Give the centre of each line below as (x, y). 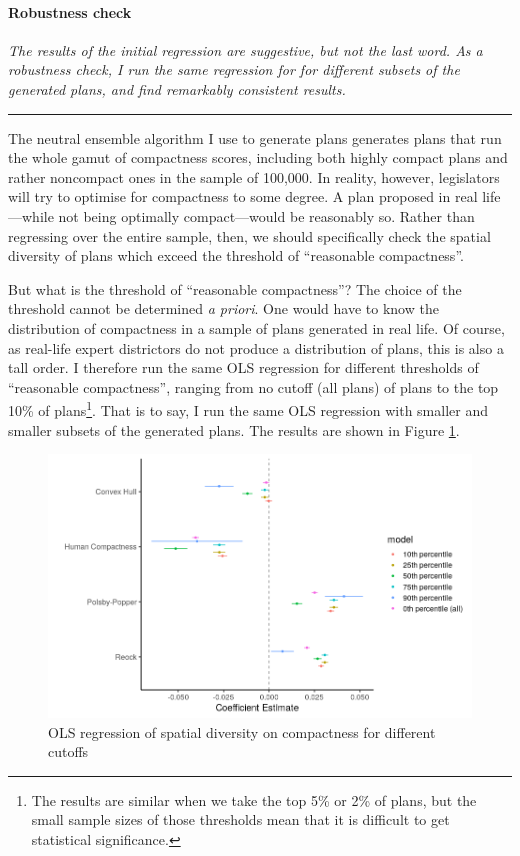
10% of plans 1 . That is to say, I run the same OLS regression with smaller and (248, 408)
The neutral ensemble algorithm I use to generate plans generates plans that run (255, 137)
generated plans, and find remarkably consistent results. (177, 88)
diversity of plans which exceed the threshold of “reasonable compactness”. (236, 255)
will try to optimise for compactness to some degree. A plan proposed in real (243, 196)
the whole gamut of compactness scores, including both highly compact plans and (258, 157)
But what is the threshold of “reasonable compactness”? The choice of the (235, 288)
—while (31, 215)
